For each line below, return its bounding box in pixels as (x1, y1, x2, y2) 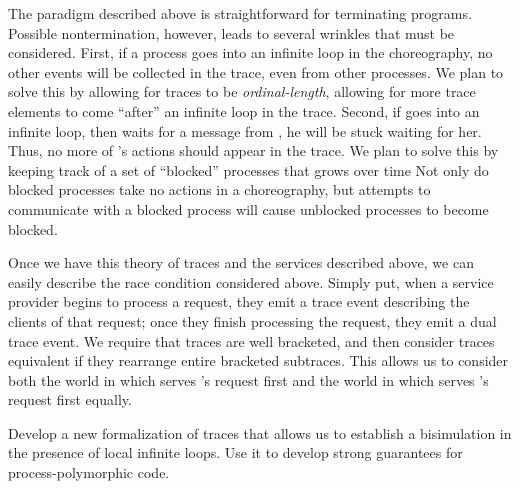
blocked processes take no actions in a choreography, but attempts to (8, 179, 431, 200)
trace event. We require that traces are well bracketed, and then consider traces (8, 330, 495, 351)
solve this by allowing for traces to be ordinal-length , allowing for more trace (8, 81, 476, 102)
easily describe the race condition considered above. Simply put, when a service (8, 271, 494, 292)
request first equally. (8, 389, 132, 410)
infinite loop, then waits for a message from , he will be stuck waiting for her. (8, 120, 482, 141)
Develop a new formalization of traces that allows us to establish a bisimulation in (8, 422, 512, 443)
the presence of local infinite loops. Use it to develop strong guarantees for (8, 442, 463, 463)
